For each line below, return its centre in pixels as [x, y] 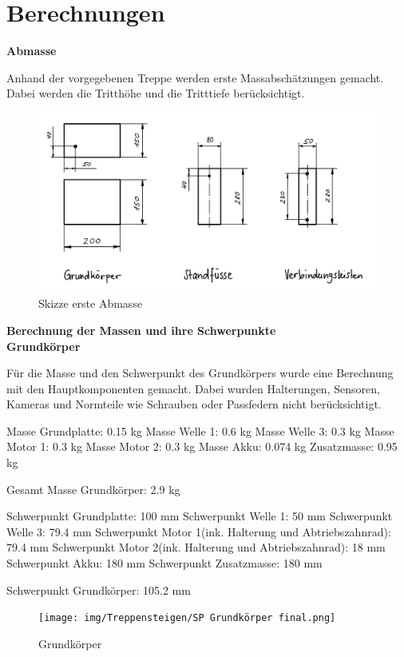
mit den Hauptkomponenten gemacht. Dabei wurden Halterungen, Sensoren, [193, 388]
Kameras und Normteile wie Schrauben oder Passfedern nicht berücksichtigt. [194, 404]
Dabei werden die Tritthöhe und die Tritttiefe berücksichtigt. [156, 93]
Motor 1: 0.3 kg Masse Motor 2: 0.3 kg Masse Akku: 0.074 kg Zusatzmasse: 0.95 [202, 446]
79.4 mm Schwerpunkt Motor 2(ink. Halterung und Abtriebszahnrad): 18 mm [196, 547]
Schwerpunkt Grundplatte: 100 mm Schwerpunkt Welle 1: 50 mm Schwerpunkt [200, 516]
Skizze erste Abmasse [91, 303]
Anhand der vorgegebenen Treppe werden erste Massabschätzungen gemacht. [195, 77]
